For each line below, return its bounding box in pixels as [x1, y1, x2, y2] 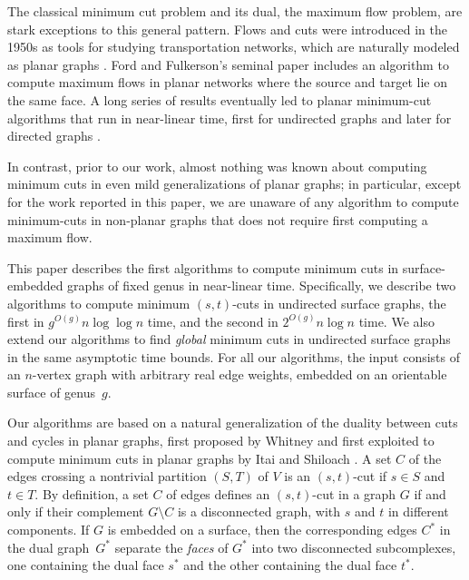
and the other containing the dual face [183, 555, 397, 575]
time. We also [358, 311, 435, 330]
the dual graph [7, 537, 90, 556]
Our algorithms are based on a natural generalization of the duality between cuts [7, 413, 458, 432]
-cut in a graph [312, 484, 396, 503]
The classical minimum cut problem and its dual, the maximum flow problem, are [7, 2, 463, 20]
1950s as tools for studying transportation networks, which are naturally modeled [7, 37, 460, 56]
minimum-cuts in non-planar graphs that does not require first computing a [7, 210, 428, 229]
